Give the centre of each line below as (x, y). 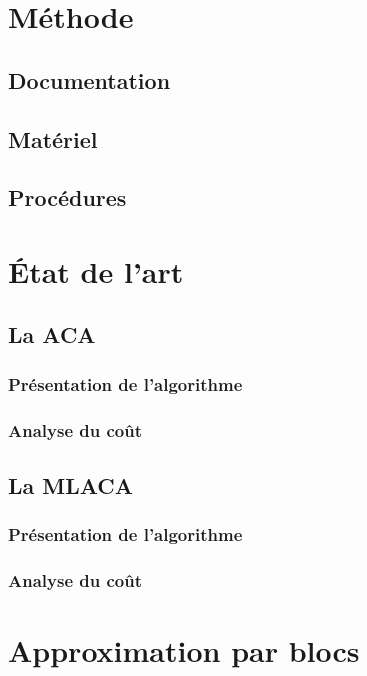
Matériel (53, 138)
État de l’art (96, 270)
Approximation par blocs (184, 650)
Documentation (89, 79)
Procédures (67, 197)
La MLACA (71, 484)
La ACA (52, 334)
